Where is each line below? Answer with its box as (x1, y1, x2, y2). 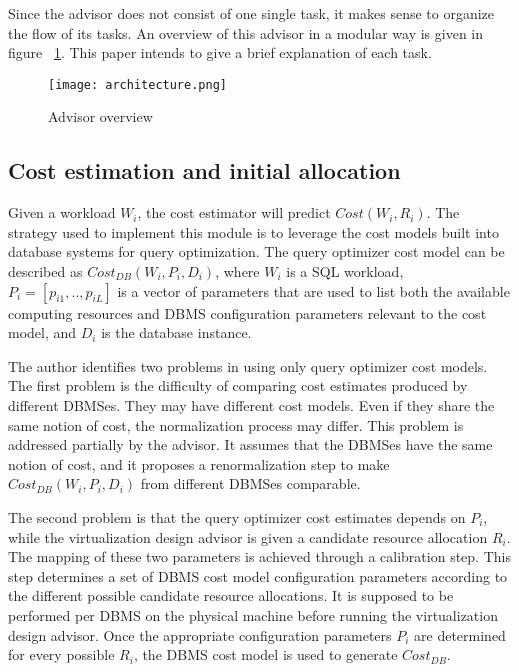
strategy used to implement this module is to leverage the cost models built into (8, 221, 499, 242)
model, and (8, 322, 77, 343)
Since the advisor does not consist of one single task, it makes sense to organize (8, 3, 495, 23)
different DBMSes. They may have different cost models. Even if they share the (8, 394, 495, 415)
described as (8, 261, 83, 282)
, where (215, 261, 260, 282)
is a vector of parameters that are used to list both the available (117, 280, 510, 301)
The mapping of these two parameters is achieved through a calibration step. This (8, 546, 511, 567)
